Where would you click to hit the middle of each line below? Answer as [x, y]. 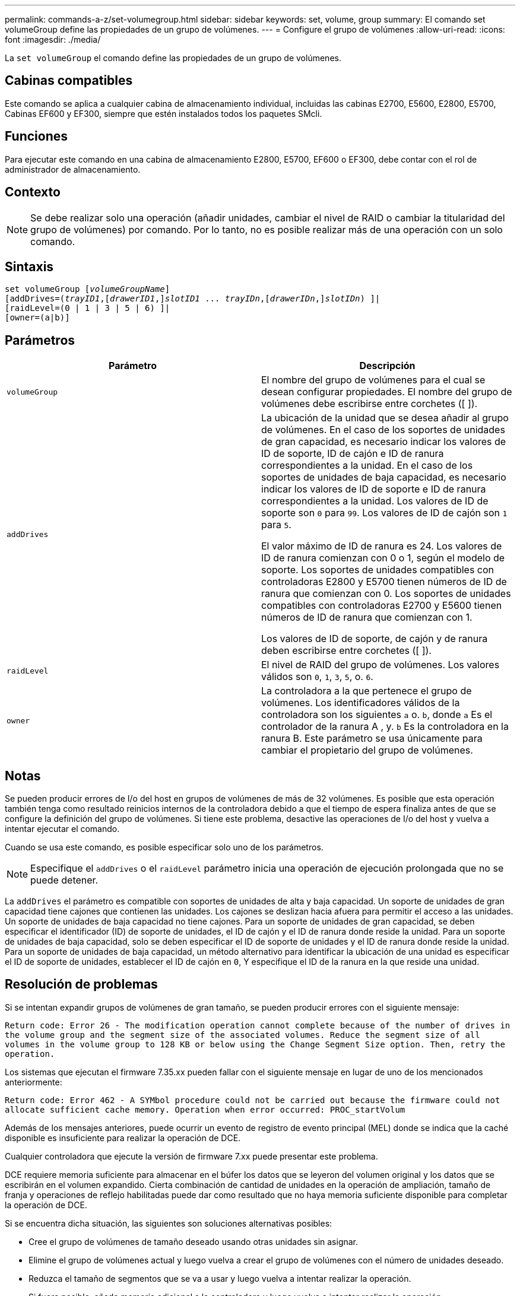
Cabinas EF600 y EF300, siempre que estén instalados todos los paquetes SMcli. [164, 113]
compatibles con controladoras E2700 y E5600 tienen [382, 606]
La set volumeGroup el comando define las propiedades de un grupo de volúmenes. [173, 58]
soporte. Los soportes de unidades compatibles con [378, 570]
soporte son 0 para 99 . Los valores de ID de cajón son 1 [384, 513]
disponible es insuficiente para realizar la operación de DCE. [123, 1138]
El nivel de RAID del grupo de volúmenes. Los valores [381, 665]
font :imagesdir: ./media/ [53, 39]
